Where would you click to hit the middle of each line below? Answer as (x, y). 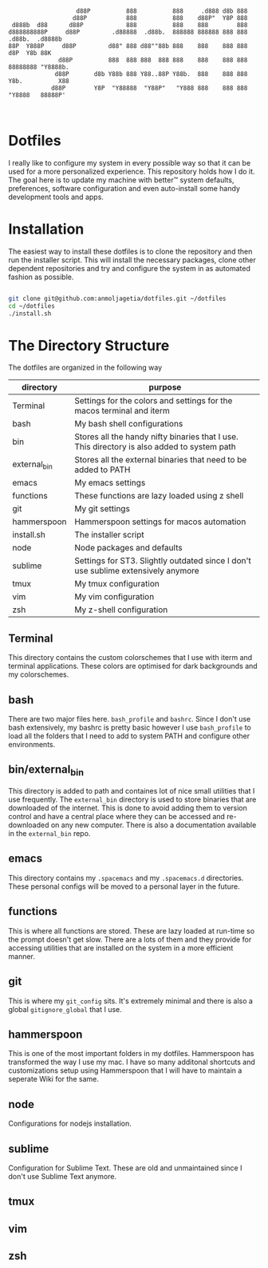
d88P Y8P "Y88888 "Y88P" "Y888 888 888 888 (149, 88)
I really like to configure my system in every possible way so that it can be (130, 162)
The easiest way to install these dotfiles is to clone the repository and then (130, 251)
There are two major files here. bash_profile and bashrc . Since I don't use (130, 719)
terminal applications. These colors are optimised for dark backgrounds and (133, 666)
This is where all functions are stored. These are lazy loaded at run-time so (132, 930)
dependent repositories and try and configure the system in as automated (130, 268)
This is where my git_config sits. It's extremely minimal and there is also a (131, 1001)
